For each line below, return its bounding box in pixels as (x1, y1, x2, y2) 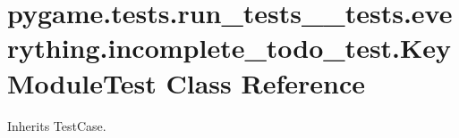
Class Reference (166, 64, 365, 101)
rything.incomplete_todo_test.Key (7, 29, 452, 66)
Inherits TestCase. (7, 116, 106, 134)
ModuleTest (7, 64, 157, 101)
